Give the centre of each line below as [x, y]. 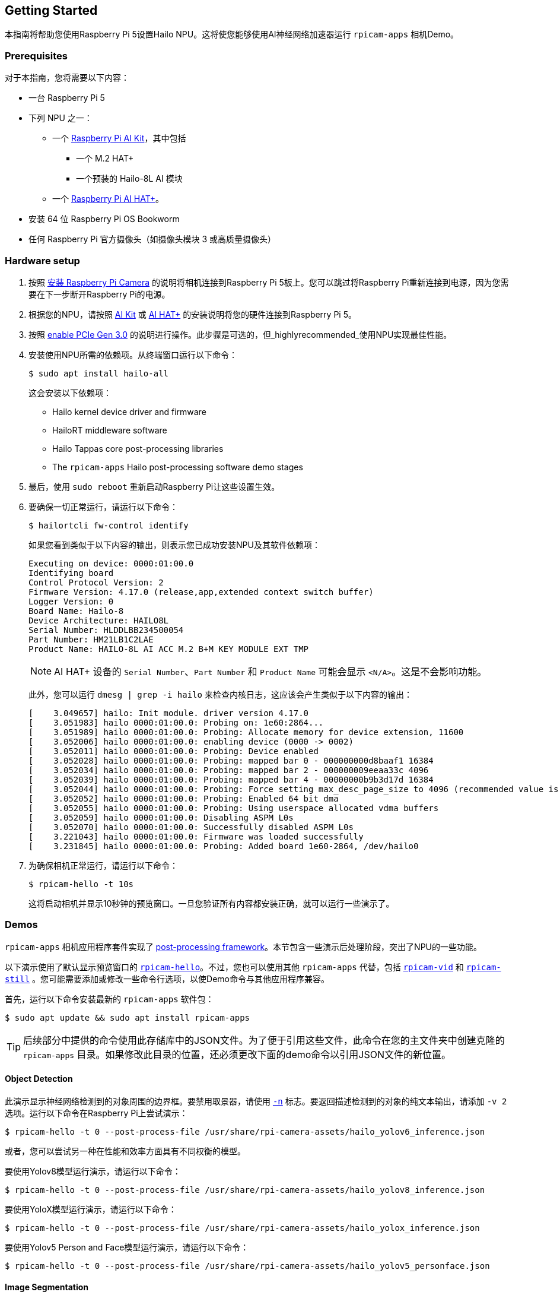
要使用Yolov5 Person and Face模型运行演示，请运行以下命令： [127, 1247]
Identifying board [71, 573]
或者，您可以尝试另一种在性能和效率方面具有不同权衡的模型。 [125, 1151]
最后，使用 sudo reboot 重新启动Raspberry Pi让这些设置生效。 [154, 486]
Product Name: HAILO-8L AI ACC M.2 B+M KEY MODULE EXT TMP [169, 649]
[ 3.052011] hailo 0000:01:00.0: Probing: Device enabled [174, 751]
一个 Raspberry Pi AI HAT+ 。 [108, 199]
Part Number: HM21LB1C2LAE [91, 639]
